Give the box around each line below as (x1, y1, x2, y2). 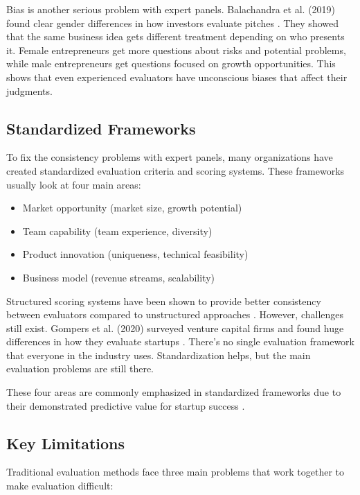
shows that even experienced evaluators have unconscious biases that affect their (6, 69, 348, 84)
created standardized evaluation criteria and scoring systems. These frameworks (6, 163, 345, 177)
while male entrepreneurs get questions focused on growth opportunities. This (6, 56, 336, 71)
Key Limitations (6, 432, 125, 453)
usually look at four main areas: (6, 177, 141, 191)
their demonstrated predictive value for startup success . (6, 398, 245, 412)
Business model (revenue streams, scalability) (22, 270, 215, 284)
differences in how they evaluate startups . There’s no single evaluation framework (6, 334, 354, 349)
